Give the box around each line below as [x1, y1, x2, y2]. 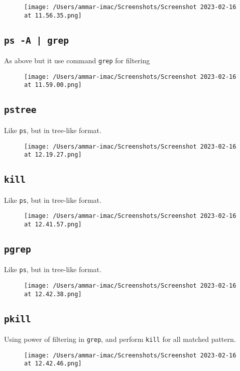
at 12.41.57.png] [24, 220, 82, 228]
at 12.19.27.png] [24, 151, 82, 159]
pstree [4, 104, 37, 115]
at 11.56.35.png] [24, 12, 82, 19]
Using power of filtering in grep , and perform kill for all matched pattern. [4, 334, 236, 344]
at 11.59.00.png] [24, 81, 82, 89]
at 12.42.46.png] [24, 360, 82, 367]
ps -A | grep [4, 35, 69, 46]
